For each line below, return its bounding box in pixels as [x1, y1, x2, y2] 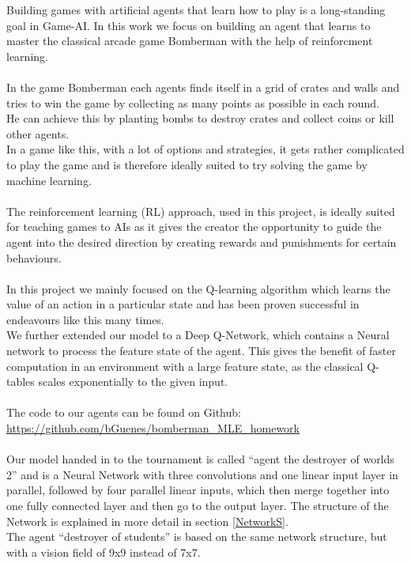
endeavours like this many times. [6, 311, 164, 327]
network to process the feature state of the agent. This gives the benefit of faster [6, 342, 396, 359]
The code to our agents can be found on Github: [6, 404, 241, 421]
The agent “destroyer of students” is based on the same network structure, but [6, 528, 387, 545]
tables [6, 373, 35, 390]
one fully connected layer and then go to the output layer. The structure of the [6, 497, 389, 513]
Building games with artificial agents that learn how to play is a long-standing [6, 2, 386, 17]
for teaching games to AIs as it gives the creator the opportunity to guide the [6, 218, 382, 235]
